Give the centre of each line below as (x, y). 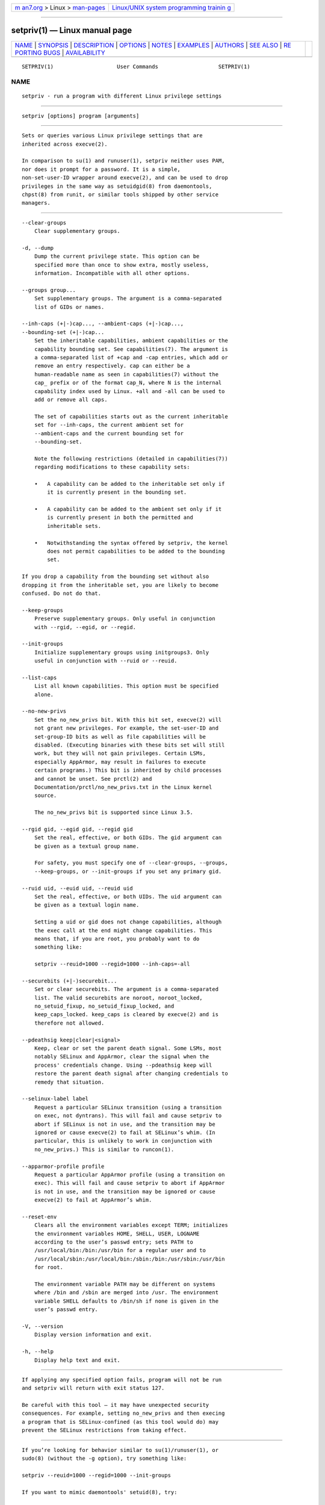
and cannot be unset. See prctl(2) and (93, 779)
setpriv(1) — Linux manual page (72, 30)
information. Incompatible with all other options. (112, 273)
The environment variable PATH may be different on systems (125, 1284)
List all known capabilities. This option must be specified (126, 686)
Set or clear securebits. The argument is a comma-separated (126, 989)
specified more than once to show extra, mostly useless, (122, 265)
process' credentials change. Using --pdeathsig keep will (123, 1065)
